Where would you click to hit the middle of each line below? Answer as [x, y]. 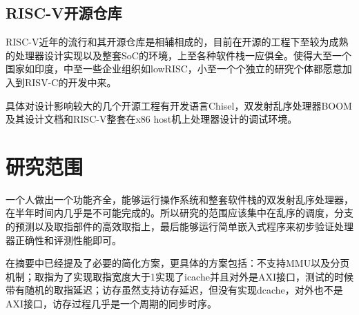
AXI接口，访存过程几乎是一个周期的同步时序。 [111, 304]
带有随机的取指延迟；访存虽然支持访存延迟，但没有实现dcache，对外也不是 [174, 290]
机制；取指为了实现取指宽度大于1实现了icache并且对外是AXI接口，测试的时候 [179, 276]
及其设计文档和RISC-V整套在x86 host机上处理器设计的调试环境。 [152, 119]
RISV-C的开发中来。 [70, 82]
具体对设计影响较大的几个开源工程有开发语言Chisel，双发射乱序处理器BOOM [179, 105]
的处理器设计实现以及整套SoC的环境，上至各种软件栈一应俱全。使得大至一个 [178, 55]
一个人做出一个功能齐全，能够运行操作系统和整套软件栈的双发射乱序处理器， [179, 199]
